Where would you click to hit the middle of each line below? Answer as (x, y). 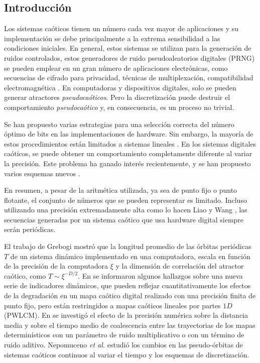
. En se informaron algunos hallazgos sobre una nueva (160, 275)
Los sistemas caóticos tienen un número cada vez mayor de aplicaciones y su (121, 28)
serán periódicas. (30, 229)
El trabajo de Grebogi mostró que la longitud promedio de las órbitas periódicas (128, 246)
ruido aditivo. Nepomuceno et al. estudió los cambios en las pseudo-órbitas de (123, 345)
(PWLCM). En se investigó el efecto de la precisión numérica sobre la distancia (126, 315)
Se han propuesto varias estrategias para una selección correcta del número (119, 124)
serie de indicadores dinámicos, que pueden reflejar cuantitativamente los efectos (127, 285)
